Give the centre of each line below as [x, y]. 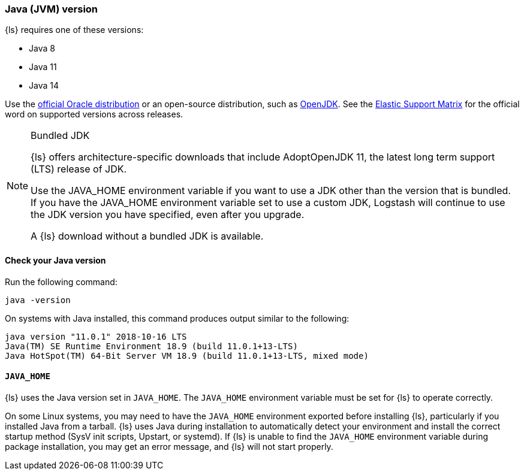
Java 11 [43, 67]
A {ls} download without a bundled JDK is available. [147, 236]
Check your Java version [55, 260]
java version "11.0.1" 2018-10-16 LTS [96, 336]
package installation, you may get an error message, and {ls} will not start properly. [169, 446]
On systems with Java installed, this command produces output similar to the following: [177, 318]
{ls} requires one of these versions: [74, 30]
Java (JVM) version [52, 9]
